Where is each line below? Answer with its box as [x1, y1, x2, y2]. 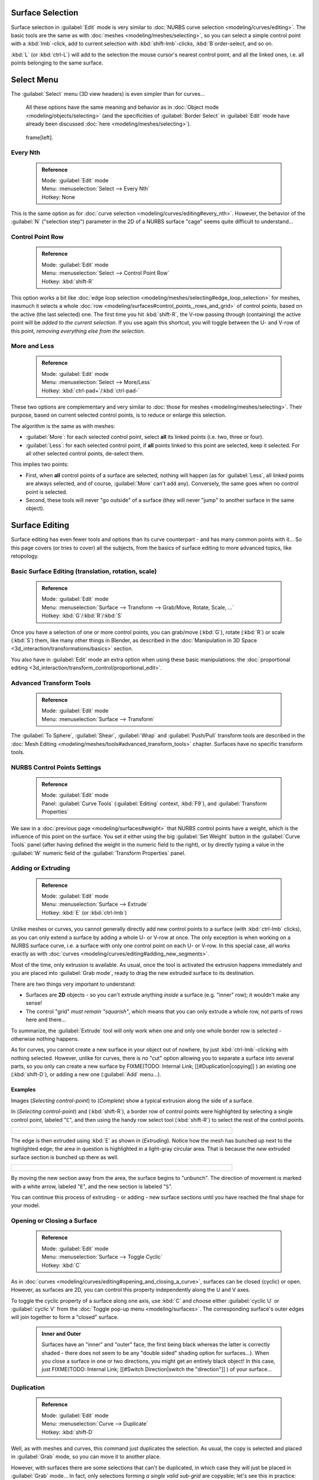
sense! [25, 999, 43, 1006]
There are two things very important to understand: [11, 980, 136, 987]
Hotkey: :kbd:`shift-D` [41, 1428, 95, 1436]
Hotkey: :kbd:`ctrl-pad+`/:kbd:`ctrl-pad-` [41, 387, 140, 394]
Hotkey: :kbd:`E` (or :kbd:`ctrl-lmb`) [41, 909, 127, 916]
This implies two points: [11, 461, 69, 468]
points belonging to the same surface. [11, 59, 103, 66]
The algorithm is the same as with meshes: [11, 422, 115, 429]
